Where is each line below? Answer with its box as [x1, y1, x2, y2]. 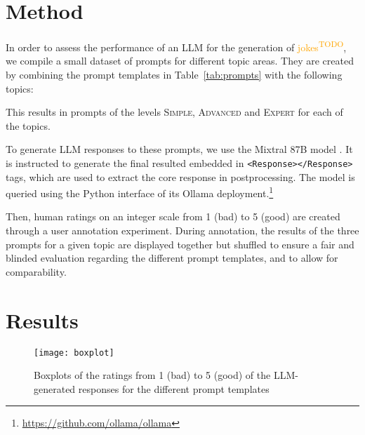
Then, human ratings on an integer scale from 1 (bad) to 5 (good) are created [6, 209, 340, 224]
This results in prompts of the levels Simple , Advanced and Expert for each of [6, 105, 343, 119]
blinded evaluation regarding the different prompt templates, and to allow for [6, 250, 338, 265]
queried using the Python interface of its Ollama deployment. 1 [6, 184, 274, 200]
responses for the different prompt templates [78, 381, 270, 396]
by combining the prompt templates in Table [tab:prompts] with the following [6, 67, 343, 81]
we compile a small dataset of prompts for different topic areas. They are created [6, 53, 354, 68]
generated [34, 381, 76, 396]
